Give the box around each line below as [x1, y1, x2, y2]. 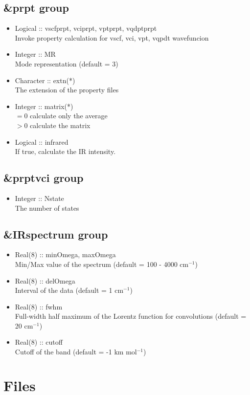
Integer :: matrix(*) [15, 101, 73, 111]
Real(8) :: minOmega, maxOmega [15, 249, 116, 260]
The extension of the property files [15, 85, 119, 95]
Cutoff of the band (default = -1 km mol [15, 347, 137, 357]
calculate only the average [30, 110, 108, 121]
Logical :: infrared [15, 136, 68, 147]
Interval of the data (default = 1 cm [15, 285, 124, 295]
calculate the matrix [30, 120, 91, 130]
